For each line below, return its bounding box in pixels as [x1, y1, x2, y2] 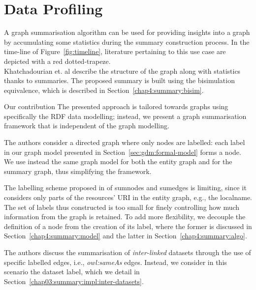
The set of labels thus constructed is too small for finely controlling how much [4, 202, 240, 212]
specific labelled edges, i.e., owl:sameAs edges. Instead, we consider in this [4, 257, 227, 267]
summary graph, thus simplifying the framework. [4, 166, 152, 176]
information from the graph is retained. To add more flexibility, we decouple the [4, 211, 246, 222]
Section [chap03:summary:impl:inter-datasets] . [4, 276, 144, 286]
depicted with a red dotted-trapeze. [4, 56, 111, 66]
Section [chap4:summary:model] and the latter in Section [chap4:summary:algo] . [4, 231, 247, 241]
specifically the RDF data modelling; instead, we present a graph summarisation [4, 111, 247, 121]
